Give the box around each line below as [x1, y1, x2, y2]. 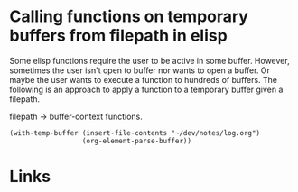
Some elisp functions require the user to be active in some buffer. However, [9, 55, 291, 66]
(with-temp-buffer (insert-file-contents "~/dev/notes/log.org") [9, 128, 260, 137]
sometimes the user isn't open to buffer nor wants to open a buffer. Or [9, 65, 271, 76]
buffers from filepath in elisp [9, 25, 228, 46]
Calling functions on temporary [9, 6, 248, 27]
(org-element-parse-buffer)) [81, 136, 192, 145]
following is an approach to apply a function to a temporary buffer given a [9, 84, 284, 95]
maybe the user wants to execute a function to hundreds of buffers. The [9, 74, 278, 85]
